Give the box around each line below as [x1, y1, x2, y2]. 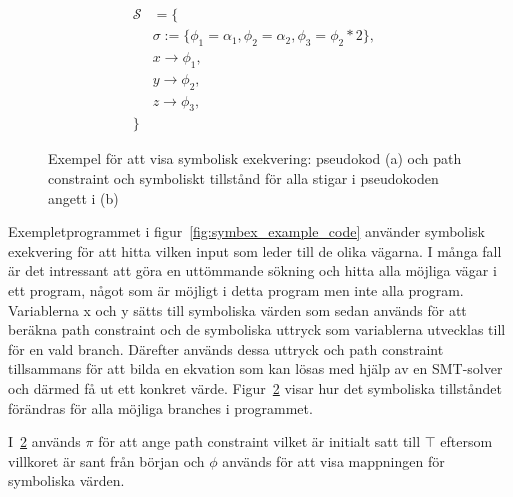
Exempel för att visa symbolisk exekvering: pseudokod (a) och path [48, 148, 462, 169]
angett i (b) [48, 187, 119, 208]
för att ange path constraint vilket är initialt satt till [98, 431, 421, 452]
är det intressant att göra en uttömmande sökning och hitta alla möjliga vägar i [8, 260, 497, 281]
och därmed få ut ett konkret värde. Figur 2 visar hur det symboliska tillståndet [8, 377, 502, 398]
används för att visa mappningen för [222, 450, 445, 471]
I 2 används [8, 431, 81, 452]
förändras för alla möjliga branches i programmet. [8, 397, 313, 418]
